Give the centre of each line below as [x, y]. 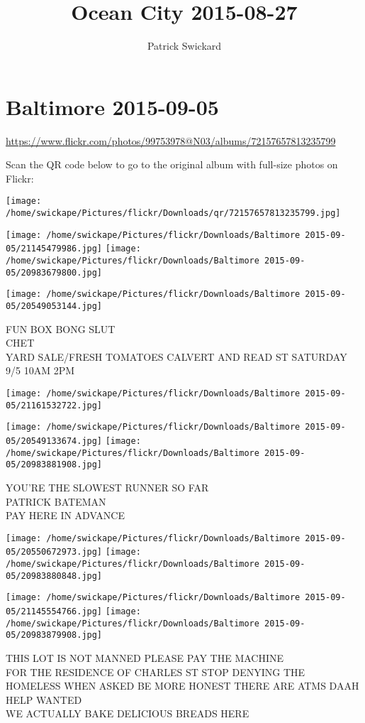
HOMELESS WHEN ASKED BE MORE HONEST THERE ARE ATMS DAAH [182, 686]
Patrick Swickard [184, 46]
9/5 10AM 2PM [40, 370]
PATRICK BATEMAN [56, 501]
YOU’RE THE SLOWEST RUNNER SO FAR [107, 487]
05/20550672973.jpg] [54, 552]
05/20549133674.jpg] [54, 441]
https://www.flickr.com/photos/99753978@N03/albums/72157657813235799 [171, 140]
